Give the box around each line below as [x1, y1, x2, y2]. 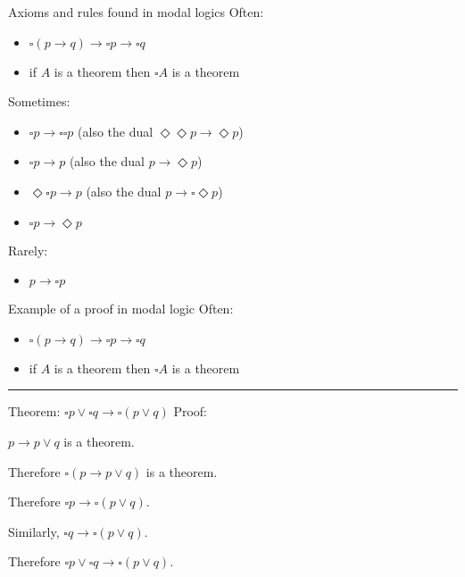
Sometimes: [8, 92, 71, 111]
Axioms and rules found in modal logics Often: [8, 3, 264, 21]
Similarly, [8, 522, 60, 540]
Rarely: [8, 240, 48, 259]
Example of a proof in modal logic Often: [8, 299, 234, 318]
